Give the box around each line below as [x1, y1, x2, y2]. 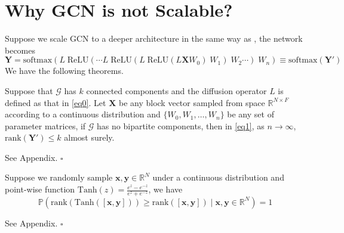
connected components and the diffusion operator [86, 84, 267, 97]
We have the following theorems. [5, 64, 124, 77]
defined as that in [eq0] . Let [5, 96, 106, 108]
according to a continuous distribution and [5, 108, 161, 120]
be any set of [227, 108, 274, 120]
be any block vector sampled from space [118, 96, 265, 108]
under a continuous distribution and [152, 171, 284, 184]
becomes [5, 44, 36, 56]
